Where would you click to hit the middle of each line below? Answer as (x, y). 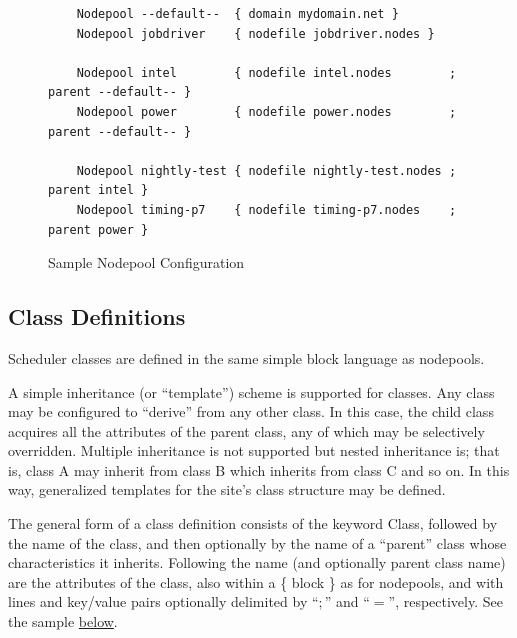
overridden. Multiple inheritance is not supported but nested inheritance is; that (254, 450)
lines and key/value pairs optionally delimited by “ (163, 601)
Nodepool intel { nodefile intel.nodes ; (266, 72)
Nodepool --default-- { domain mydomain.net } (237, 14)
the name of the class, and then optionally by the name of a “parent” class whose (257, 542)
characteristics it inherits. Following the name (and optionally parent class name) (257, 562)
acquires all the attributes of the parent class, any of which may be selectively (246, 430)
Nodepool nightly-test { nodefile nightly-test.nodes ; (266, 170)
